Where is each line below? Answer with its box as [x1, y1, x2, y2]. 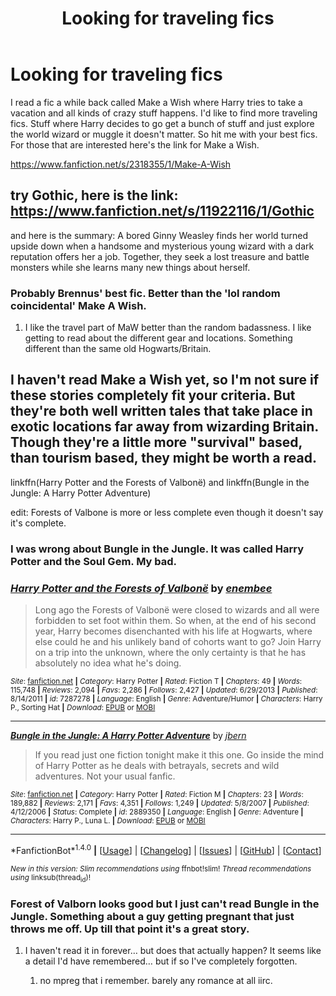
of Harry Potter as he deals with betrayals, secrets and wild [34, 760, 280, 772]
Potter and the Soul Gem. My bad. [10, 554, 178, 568]
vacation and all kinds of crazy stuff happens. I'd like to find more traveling [10, 107, 318, 119]
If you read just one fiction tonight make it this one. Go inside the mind [34, 749, 325, 761]
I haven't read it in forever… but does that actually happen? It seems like [24, 945, 322, 957]
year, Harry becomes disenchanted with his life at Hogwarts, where [34, 625, 313, 637]
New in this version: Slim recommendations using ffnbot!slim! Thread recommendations [10, 863, 312, 874]
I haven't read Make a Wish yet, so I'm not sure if [10, 372, 320, 389]
